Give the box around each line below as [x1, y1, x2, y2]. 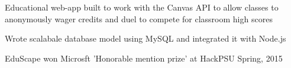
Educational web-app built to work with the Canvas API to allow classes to [5, 1, 279, 13]
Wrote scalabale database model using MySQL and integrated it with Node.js [5, 32, 286, 45]
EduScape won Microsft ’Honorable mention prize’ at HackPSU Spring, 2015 [5, 52, 283, 64]
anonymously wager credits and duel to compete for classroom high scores [5, 12, 273, 25]
